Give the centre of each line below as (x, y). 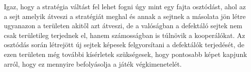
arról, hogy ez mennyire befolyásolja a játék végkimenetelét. (93, 63)
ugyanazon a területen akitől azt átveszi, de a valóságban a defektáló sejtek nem (123, 26)
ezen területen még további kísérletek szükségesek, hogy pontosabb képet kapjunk (125, 54)
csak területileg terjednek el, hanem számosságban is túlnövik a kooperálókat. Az (125, 35)
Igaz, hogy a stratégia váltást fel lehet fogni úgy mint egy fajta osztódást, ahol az (125, 6)
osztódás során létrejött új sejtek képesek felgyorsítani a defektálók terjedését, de (124, 45)
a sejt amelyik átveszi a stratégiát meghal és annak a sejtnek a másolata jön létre (125, 16)
